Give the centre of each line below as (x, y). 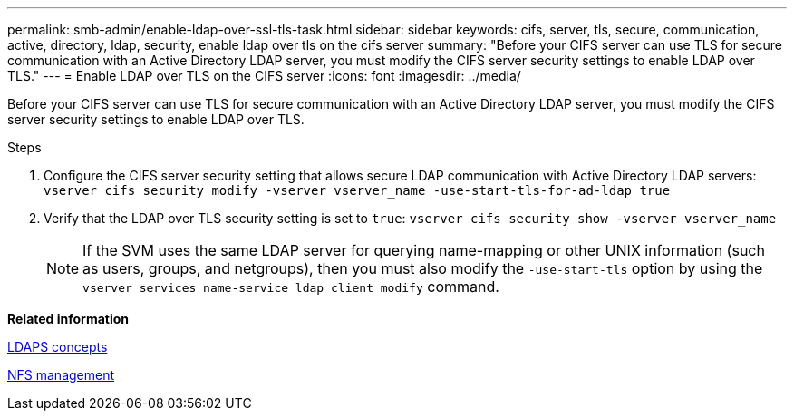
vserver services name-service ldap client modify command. (291, 287)
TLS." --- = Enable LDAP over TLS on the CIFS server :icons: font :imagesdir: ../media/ (264, 76)
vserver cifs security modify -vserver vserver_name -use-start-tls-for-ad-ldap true (357, 190)
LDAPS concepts (58, 347)
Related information (68, 319)
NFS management (61, 375)
